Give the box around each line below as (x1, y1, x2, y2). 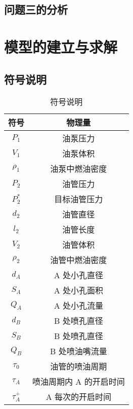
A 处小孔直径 (54, 269, 104, 281)
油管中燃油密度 (50, 254, 107, 266)
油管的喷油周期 (50, 360, 107, 373)
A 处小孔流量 (54, 300, 104, 312)
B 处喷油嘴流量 (50, 345, 107, 357)
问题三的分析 (4, 2, 68, 17)
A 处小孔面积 (54, 284, 104, 296)
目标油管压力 (54, 193, 103, 205)
